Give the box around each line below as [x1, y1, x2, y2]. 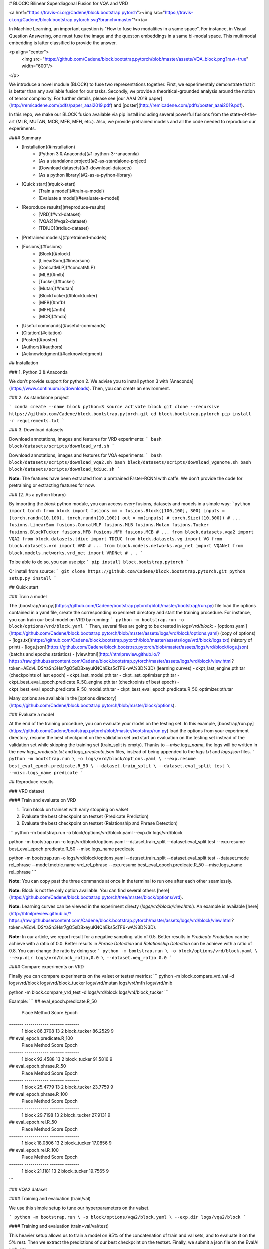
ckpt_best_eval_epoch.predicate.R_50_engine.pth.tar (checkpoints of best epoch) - [9, 679, 180, 685]
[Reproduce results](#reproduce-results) [21, 204, 106, 210]
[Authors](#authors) [21, 344, 63, 350]
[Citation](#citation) [21, 330, 62, 336]
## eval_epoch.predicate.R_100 [9, 1035, 73, 1041]
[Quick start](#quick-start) [21, 181, 76, 187]
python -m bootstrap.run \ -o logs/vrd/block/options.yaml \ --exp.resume [9, 756, 196, 762]
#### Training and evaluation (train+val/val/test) [9, 1223, 109, 1229]
